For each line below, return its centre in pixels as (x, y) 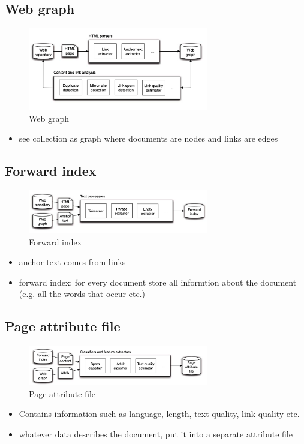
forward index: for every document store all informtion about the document (158, 282)
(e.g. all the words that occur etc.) (82, 294)
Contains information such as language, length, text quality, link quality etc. (159, 414)
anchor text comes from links (72, 262)
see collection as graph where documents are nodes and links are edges (148, 138)
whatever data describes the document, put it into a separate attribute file (156, 433)
